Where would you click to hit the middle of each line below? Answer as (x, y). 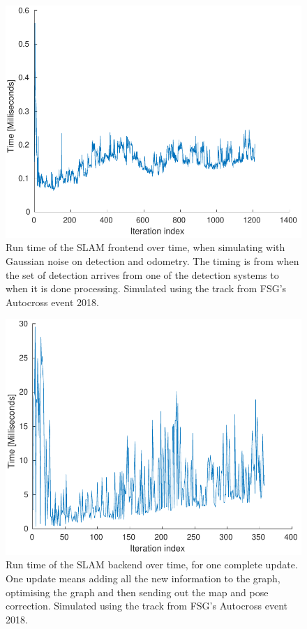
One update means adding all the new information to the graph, (143, 578)
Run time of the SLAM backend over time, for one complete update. (152, 564)
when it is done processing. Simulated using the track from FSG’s (146, 288)
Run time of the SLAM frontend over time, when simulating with (145, 247)
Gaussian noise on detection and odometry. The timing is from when (152, 261)
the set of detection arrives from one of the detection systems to (142, 274)
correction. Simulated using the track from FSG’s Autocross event (147, 606)
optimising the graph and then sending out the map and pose (137, 592)
